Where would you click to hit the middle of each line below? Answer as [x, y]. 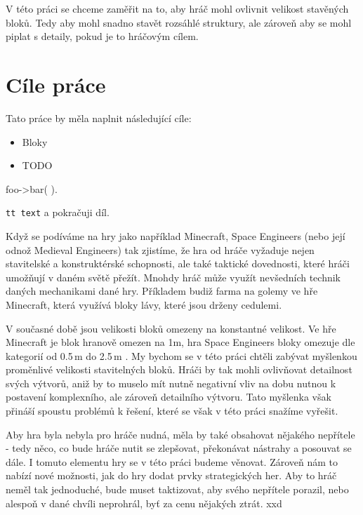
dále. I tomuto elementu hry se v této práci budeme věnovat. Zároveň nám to [172, 461]
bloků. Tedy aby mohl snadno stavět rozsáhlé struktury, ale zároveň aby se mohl [179, 22]
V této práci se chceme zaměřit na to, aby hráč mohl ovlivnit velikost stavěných [177, 8]
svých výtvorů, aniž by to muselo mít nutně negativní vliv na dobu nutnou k [171, 383]
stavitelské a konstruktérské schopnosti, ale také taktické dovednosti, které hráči [178, 263]
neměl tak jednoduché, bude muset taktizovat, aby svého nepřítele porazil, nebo [177, 489]
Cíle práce [56, 84]
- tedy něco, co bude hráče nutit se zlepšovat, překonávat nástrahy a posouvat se [179, 448]
